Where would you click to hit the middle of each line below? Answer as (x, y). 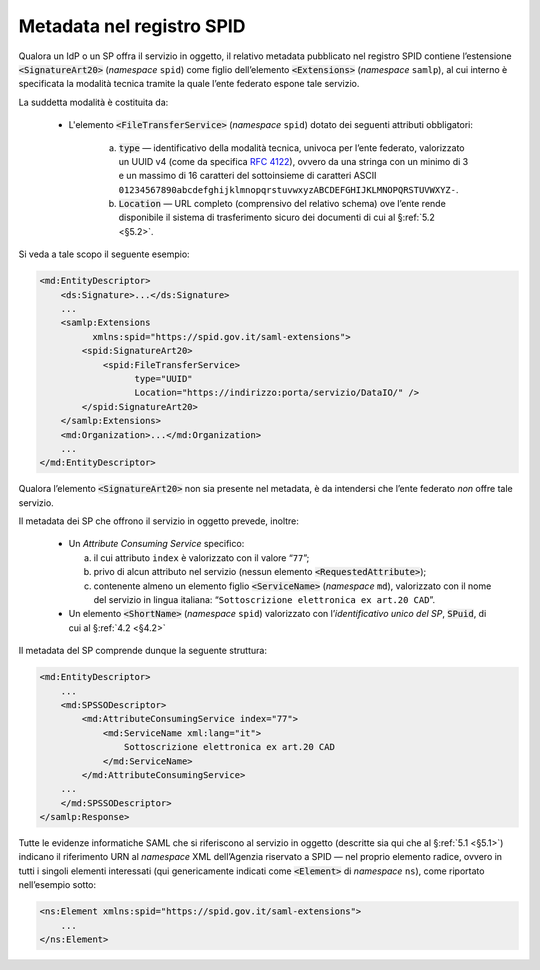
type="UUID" (164, 378)
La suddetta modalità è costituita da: (93, 102)
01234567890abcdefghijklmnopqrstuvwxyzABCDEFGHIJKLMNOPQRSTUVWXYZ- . (288, 189)
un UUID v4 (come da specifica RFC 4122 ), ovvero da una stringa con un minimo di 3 (293, 161)
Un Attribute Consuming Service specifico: (156, 544)
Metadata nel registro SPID (132, 26)
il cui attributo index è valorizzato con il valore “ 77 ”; (201, 557)
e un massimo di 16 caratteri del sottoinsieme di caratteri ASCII (247, 176)
